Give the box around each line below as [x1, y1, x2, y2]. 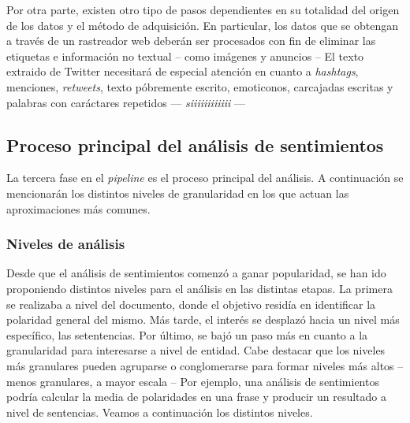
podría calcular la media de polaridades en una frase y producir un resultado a [6, 388, 387, 405]
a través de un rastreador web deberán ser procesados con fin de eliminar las [6, 32, 376, 49]
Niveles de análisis [6, 234, 125, 254]
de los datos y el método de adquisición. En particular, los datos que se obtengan [6, 17, 398, 33]
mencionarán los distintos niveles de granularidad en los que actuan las [6, 184, 349, 201]
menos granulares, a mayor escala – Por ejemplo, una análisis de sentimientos [6, 373, 379, 389]
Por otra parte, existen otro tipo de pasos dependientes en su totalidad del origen [6, 2, 400, 17]
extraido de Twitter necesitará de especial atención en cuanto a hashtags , [6, 63, 359, 80]
